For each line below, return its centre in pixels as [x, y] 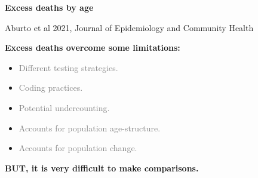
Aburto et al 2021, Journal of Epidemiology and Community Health [129, 27]
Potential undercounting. [64, 107]
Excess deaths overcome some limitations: [93, 47]
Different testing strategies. [68, 67]
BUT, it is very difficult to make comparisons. [102, 168]
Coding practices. [51, 88]
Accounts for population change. [78, 148]
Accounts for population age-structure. [90, 128]
